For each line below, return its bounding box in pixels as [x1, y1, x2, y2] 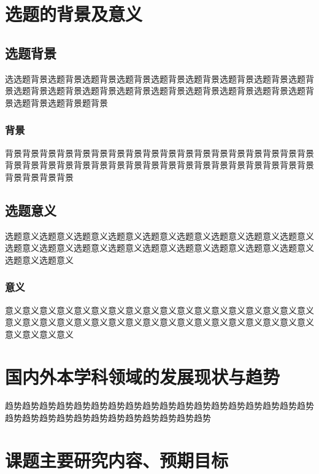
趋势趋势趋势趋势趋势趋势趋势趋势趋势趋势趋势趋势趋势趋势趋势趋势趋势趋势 [5, 399, 314, 412]
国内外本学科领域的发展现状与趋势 [5, 363, 280, 389]
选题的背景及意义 [5, 1, 143, 26]
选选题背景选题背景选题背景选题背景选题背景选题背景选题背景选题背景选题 [5, 72, 306, 85]
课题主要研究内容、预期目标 [5, 447, 229, 472]
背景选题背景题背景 [30, 96, 108, 109]
